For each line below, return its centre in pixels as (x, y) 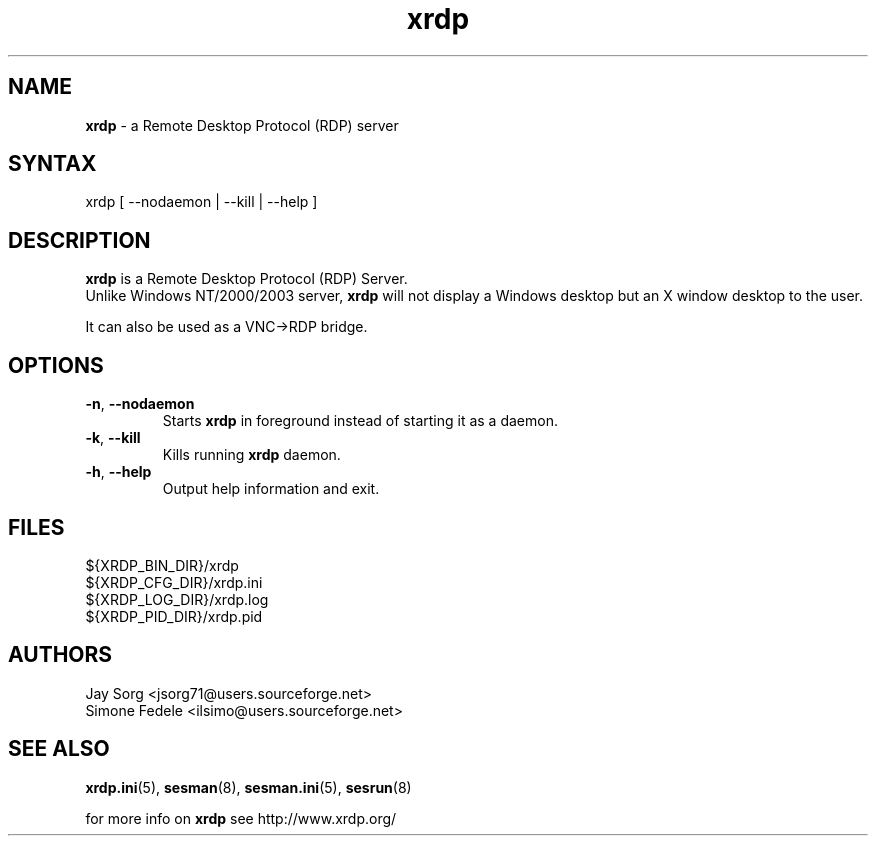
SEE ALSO (59, 749)
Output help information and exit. (271, 489)
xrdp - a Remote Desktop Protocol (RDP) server (242, 125)
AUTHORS (60, 655)
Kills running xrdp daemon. (251, 455)
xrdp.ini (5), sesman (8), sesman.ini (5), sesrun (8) (248, 787)
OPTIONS (56, 365)
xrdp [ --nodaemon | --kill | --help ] (201, 202)
